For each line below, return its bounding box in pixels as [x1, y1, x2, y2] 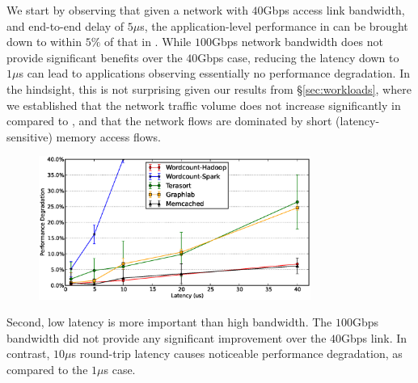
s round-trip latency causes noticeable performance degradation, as [71, 345, 403, 362]
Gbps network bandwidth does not [211, 33, 383, 50]
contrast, [6, 345, 50, 362]
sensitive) [6, 128, 53, 145]
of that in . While [103, 33, 192, 50]
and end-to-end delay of [6, 17, 125, 34]
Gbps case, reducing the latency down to [197, 48, 399, 65]
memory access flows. [56, 128, 161, 145]
